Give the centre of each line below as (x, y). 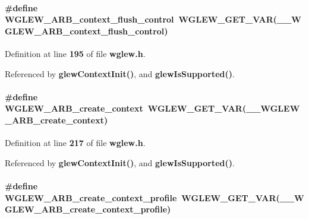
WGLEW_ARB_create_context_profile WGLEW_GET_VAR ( (142, 197)
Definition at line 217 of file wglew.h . (75, 143)
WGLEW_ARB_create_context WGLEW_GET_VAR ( (126, 108)
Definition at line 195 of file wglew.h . (75, 53)
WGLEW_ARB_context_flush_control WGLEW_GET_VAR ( (141, 19)
